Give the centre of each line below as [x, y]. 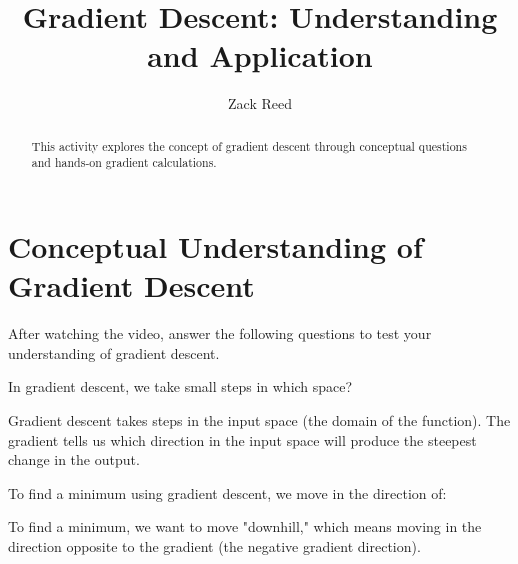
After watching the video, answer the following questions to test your [220, 333]
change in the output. [74, 459]
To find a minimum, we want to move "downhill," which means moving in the [245, 526]
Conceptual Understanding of [215, 246]
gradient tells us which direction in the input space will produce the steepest [242, 439]
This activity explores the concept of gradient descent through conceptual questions [249, 145]
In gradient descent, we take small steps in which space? [180, 386]
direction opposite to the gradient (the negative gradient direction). [214, 545]
